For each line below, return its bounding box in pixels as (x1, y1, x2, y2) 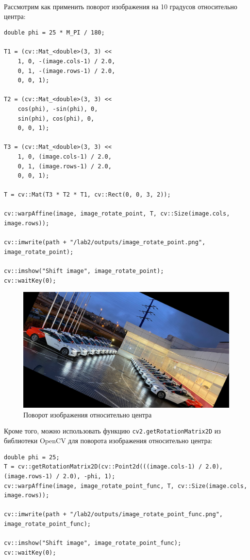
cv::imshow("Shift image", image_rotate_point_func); (4, 540, 182, 547)
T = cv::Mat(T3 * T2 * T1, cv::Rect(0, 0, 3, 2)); (4, 191, 171, 199)
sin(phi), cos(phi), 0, (17, 115, 95, 122)
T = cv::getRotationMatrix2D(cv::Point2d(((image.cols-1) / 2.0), (4, 463, 223, 470)
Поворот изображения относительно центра (23, 409, 152, 419)
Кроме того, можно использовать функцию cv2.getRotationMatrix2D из (4, 426, 221, 436)
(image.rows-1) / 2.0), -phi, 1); (4, 472, 116, 480)
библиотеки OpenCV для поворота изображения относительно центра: (4, 435, 213, 446)
